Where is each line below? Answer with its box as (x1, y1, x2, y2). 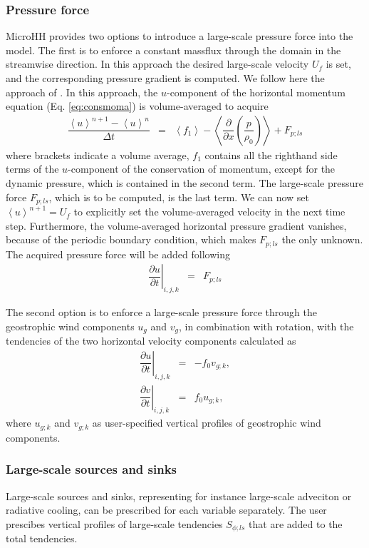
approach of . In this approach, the (6, 84, 158, 99)
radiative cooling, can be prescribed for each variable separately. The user (6, 502, 327, 517)
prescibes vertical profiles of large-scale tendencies (6, 516, 223, 531)
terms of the (6, 161, 59, 176)
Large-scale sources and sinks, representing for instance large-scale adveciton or (6, 488, 352, 503)
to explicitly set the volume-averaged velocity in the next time (73, 204, 345, 219)
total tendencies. (6, 531, 78, 546)
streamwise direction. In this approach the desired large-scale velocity (6, 56, 309, 71)
